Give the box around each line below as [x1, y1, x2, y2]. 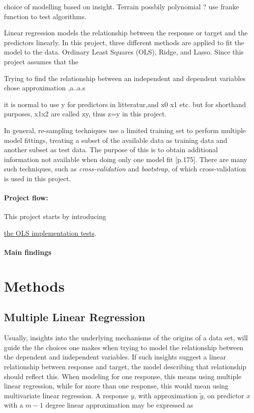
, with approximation [134, 390, 198, 400]
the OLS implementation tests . [4, 227, 97, 238]
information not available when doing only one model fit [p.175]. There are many [4, 154, 248, 164]
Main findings [4, 247, 52, 257]
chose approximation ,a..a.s [4, 83, 85, 93]
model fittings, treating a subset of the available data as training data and [4, 135, 227, 145]
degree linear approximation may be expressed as [45, 400, 194, 410]
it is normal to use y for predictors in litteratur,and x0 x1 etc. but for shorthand [4, 99, 246, 109]
